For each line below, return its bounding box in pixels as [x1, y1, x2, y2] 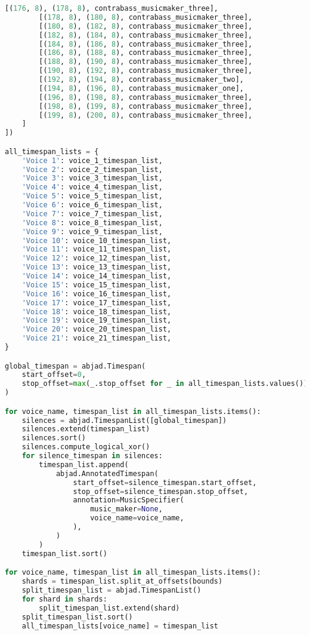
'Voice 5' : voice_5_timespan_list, [21, 192, 163, 201]
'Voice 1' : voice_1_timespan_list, [21, 156, 163, 165]
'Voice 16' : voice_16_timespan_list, [21, 289, 172, 298]
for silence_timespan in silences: [21, 452, 163, 461]
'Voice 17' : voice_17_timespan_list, [21, 298, 172, 307]
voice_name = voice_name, [90, 514, 184, 523]
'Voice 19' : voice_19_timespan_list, [21, 316, 172, 325]
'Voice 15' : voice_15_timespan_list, [21, 280, 172, 289]
